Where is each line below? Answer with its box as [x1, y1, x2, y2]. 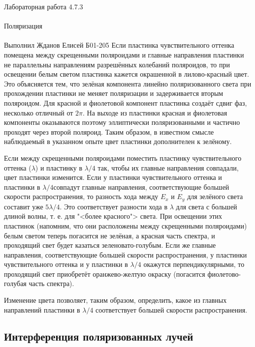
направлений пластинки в [4, 304, 80, 315]
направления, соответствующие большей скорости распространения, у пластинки [4, 249, 247, 260]
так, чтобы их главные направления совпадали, [97, 162, 239, 173]
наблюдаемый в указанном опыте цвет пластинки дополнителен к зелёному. [4, 136, 232, 146]
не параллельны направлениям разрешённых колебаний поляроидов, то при [4, 59, 230, 69]
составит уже [4, 201, 43, 211]
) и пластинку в [35, 162, 82, 173]
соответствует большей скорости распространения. [96, 304, 248, 315]
